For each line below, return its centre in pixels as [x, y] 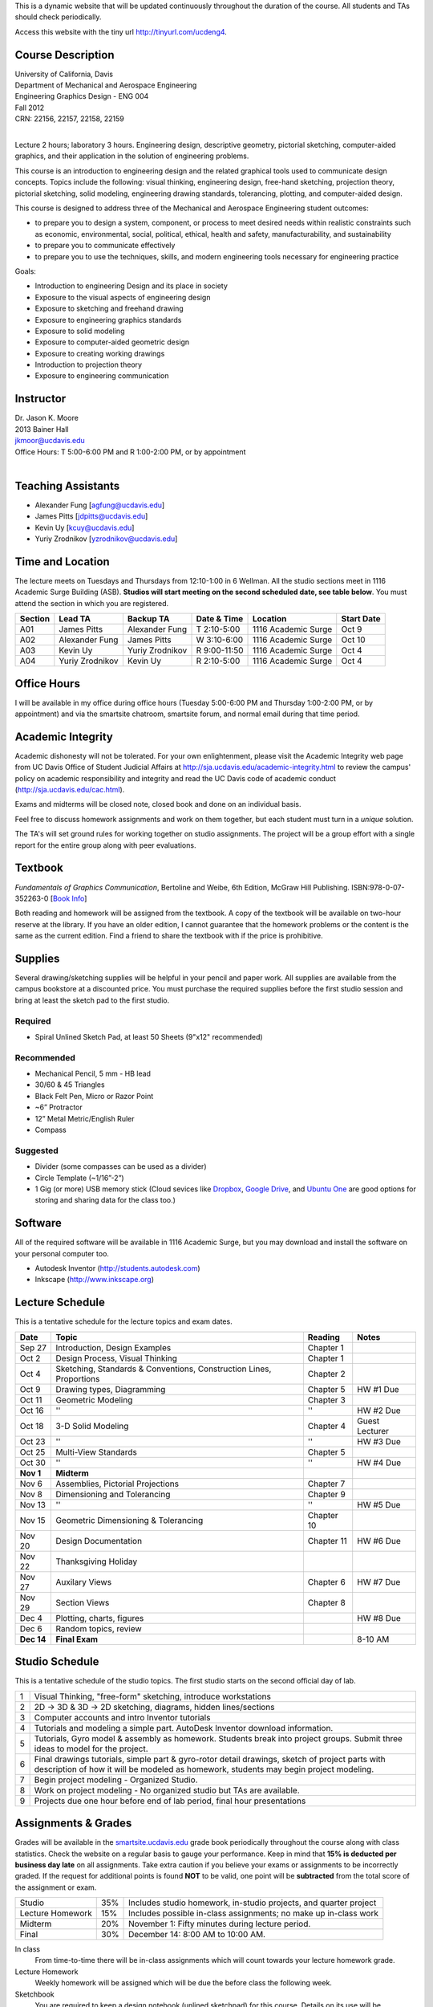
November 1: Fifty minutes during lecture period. [220, 1924]
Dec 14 [33, 1639]
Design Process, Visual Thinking [117, 1358]
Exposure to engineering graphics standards [108, 320]
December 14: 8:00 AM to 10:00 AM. [197, 1935]
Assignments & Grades [73, 1824]
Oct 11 [31, 1399]
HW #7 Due [379, 1582]
